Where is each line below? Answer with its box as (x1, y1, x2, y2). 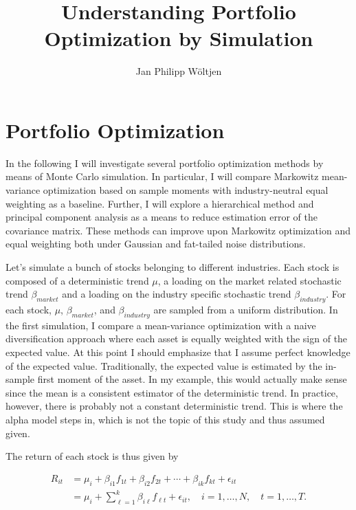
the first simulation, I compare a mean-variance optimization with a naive (5, 318, 316, 332)
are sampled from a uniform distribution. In (153, 302, 338, 316)
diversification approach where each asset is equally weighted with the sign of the (5, 331, 348, 346)
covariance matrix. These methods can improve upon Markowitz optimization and (5, 223, 351, 237)
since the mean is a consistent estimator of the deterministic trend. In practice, (5, 385, 338, 399)
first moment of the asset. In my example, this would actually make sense (37, 372, 347, 386)
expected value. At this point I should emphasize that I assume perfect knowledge (5, 344, 351, 359)
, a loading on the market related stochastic (157, 273, 342, 287)
